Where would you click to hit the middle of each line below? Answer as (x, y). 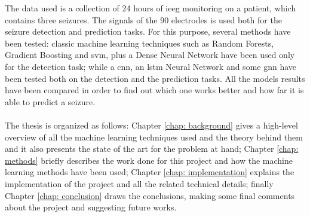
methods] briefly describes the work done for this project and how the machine (149, 160)
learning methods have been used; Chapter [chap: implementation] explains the (150, 172)
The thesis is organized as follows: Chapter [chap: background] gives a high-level (151, 125)
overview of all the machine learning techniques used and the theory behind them (154, 137)
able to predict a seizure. (50, 101)
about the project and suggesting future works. (91, 207)
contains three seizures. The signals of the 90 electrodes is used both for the (143, 19)
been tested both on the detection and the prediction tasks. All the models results (155, 78)
